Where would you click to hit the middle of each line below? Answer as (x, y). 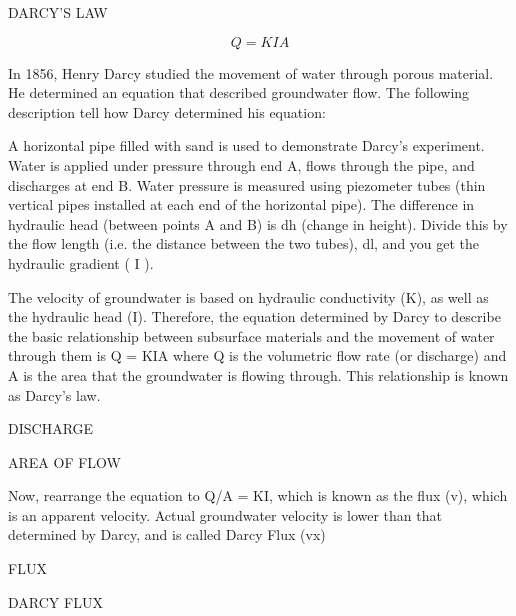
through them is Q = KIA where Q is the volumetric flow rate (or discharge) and (257, 355)
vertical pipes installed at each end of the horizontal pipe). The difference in (241, 204)
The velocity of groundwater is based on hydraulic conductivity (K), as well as (248, 296)
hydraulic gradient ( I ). (81, 262)
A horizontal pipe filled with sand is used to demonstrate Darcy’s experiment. (246, 145)
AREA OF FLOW (64, 461)
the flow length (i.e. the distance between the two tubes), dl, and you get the (244, 243)
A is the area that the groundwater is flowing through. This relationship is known (258, 374)
